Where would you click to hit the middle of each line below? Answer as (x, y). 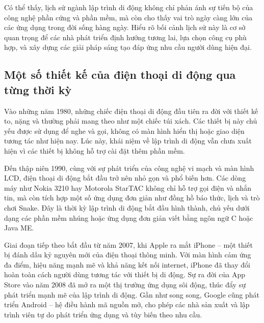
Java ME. (19, 228)
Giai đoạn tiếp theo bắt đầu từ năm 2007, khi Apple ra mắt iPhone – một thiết (129, 244)
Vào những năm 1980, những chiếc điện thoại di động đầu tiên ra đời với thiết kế (131, 111)
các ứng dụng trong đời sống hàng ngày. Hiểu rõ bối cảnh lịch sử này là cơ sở (125, 27)
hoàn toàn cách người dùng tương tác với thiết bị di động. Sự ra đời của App (125, 274)
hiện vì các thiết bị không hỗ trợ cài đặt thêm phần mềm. (95, 150)
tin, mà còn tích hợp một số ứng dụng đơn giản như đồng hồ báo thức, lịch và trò (132, 198)
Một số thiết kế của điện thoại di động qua (120, 75)
